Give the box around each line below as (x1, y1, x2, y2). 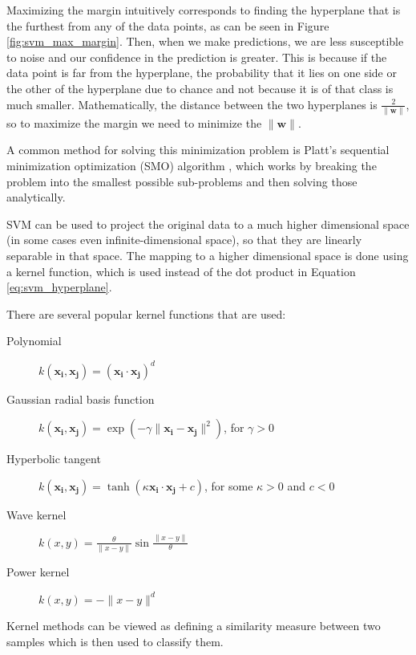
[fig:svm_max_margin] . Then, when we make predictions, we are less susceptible (6, 33, 404, 50)
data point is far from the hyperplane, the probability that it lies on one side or (6, 64, 397, 81)
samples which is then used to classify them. (6, 633, 224, 649)
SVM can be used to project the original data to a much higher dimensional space (6, 215, 410, 232)
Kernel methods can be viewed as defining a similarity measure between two (6, 617, 381, 634)
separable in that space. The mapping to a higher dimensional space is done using (6, 247, 409, 264)
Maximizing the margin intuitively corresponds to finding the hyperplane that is (6, 2, 401, 18)
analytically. (6, 189, 66, 205)
